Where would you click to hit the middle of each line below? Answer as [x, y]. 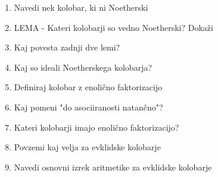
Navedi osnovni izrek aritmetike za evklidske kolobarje [113, 167]
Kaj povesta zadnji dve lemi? [67, 47]
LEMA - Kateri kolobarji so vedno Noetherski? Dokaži [113, 27]
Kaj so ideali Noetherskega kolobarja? [83, 67]
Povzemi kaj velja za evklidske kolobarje [87, 147]
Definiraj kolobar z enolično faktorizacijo [88, 87]
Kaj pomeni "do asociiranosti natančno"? [88, 107]
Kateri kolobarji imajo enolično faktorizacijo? [96, 127]
